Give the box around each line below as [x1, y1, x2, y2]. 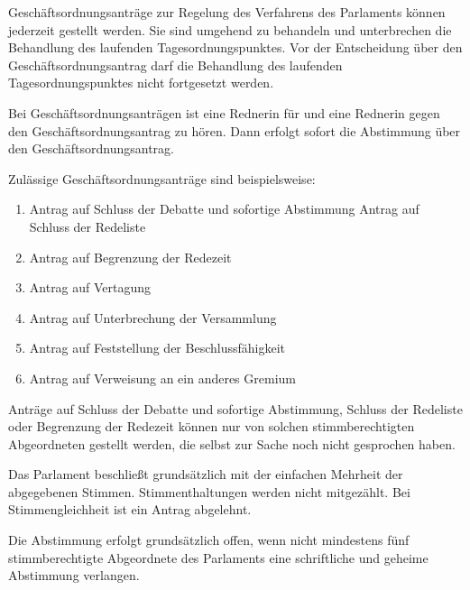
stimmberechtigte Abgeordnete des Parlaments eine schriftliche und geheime [8, 548, 429, 567]
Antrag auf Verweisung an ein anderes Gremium [29, 368, 296, 387]
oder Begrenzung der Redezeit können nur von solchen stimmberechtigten [8, 417, 415, 436]
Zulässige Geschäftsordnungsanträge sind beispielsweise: [8, 169, 316, 188]
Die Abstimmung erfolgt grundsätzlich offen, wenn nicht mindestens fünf [8, 530, 410, 549]
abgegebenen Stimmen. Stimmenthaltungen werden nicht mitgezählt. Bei [8, 482, 410, 501]
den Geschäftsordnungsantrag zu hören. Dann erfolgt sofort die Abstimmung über [8, 121, 461, 140]
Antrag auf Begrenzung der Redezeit [29, 247, 232, 266]
